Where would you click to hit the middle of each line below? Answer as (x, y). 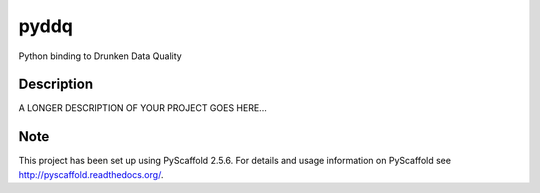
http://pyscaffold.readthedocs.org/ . (91, 174)
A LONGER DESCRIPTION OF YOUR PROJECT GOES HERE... (142, 108)
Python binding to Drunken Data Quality (100, 56)
